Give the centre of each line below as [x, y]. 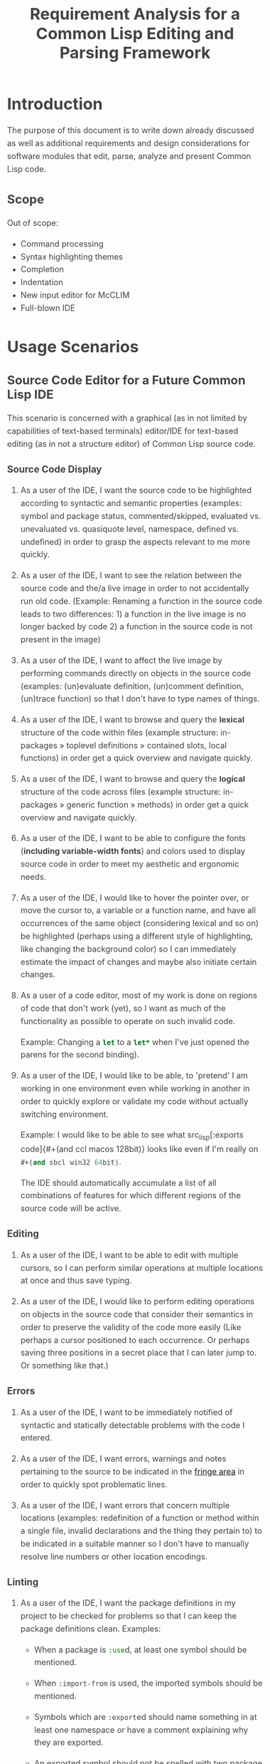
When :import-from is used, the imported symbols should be [148, 1683]
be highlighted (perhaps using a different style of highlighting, [137, 936]
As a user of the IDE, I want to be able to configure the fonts [133, 839]
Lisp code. [27, 169]
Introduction [55, 104]
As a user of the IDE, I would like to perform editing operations [137, 1302]
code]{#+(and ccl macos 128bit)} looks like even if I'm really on [139, 1149]
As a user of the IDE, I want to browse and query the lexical [133, 720]
